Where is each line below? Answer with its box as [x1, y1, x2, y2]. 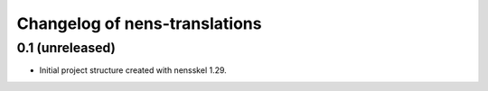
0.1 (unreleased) [16, 40, 117, 56]
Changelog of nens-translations [16, 14, 262, 33]
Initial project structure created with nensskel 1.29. [39, 65, 228, 76]
